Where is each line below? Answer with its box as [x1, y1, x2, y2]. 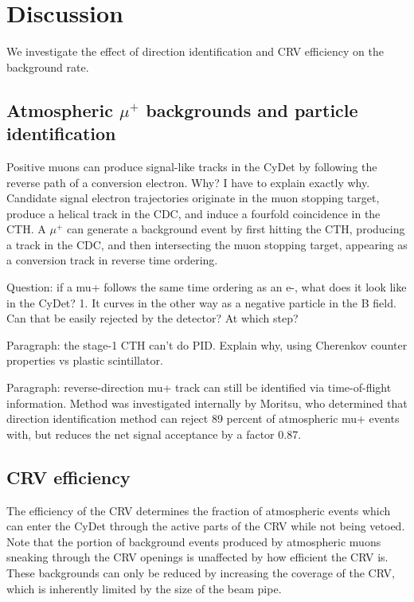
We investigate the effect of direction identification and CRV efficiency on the [6, 43, 384, 60]
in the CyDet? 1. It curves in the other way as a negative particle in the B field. [6, 294, 396, 311]
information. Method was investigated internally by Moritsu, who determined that [6, 394, 408, 411]
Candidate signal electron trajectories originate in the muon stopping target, [6, 190, 380, 206]
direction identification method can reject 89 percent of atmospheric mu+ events [6, 410, 400, 427]
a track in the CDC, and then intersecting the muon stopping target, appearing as [6, 236, 408, 252]
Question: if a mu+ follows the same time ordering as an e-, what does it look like [6, 279, 407, 295]
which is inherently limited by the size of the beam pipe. [6, 580, 282, 596]
